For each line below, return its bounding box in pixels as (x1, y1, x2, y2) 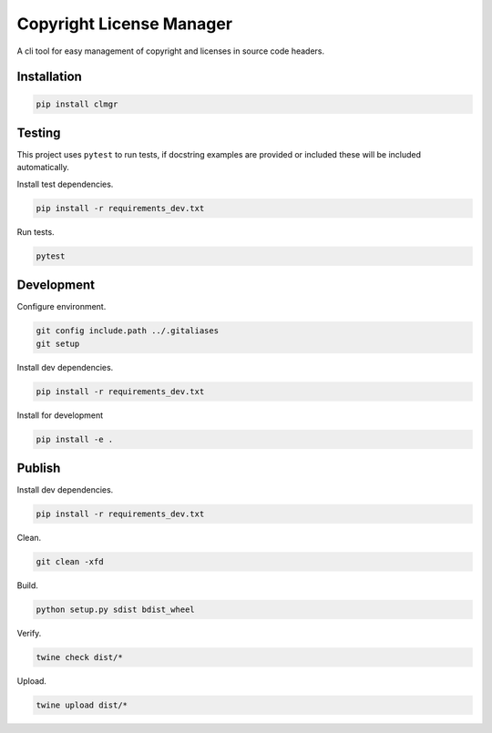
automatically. (16, 162, 70, 173)
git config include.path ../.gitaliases (36, 326, 219, 336)
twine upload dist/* (36, 699, 128, 710)
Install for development (16, 410, 104, 421)
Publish (16, 461, 61, 475)
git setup (36, 338, 80, 349)
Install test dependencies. (16, 178, 114, 189)
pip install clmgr (36, 98, 118, 109)
